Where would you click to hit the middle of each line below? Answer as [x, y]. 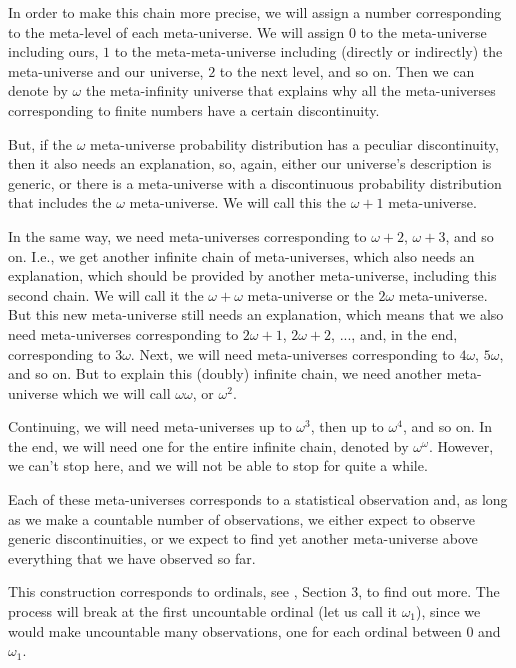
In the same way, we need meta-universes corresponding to [187, 235]
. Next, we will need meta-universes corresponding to [292, 353]
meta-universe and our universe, [106, 70]
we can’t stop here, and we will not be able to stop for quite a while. [218, 465]
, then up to [347, 426]
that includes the [60, 202]
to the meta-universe [423, 31]
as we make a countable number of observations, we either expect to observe [242, 518]
